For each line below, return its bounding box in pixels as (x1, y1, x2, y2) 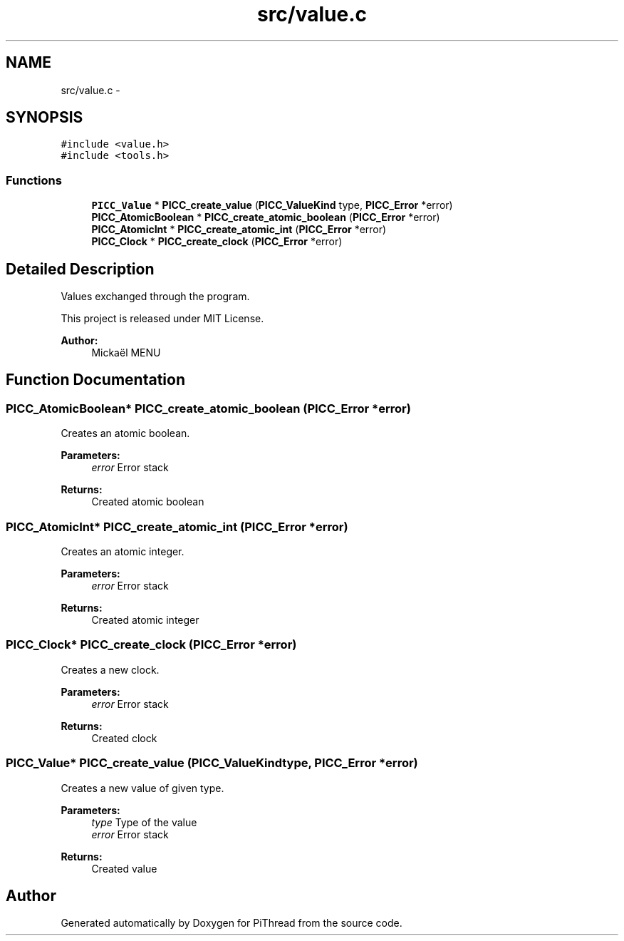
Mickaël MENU (91, 346, 161, 359)
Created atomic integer (91, 614, 199, 626)
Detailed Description (6, 259, 155, 278)
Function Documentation (6, 371, 185, 389)
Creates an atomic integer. (61, 545, 184, 557)
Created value (91, 862, 157, 875)
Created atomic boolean (91, 495, 204, 508)
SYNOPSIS (6, 108, 83, 127)
